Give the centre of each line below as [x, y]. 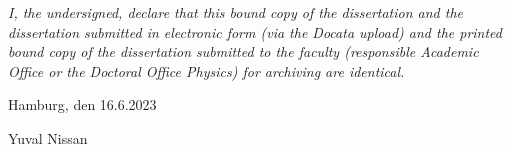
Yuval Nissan [48, 137]
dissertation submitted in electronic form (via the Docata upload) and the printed [255, 31]
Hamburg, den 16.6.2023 [82, 104]
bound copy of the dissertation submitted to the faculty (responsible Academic [243, 51]
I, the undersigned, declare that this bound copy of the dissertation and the [235, 12]
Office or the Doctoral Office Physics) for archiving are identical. [206, 70]
